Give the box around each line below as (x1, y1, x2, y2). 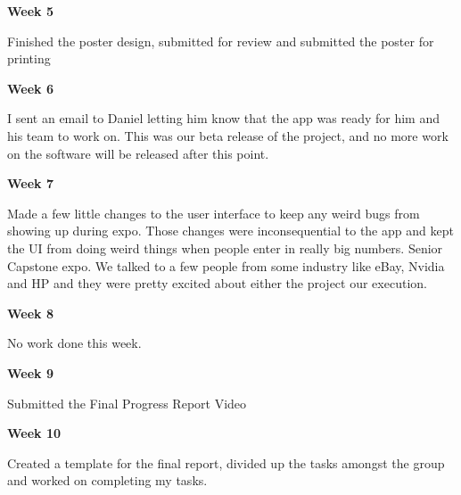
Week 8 (7, 303, 54, 322)
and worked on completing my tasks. (7, 471, 208, 490)
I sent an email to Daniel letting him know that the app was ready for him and (7, 109, 440, 128)
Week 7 (7, 174, 54, 193)
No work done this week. (7, 334, 142, 352)
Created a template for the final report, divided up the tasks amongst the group (7, 453, 445, 472)
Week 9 (7, 363, 54, 382)
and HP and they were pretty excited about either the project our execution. (7, 274, 427, 293)
